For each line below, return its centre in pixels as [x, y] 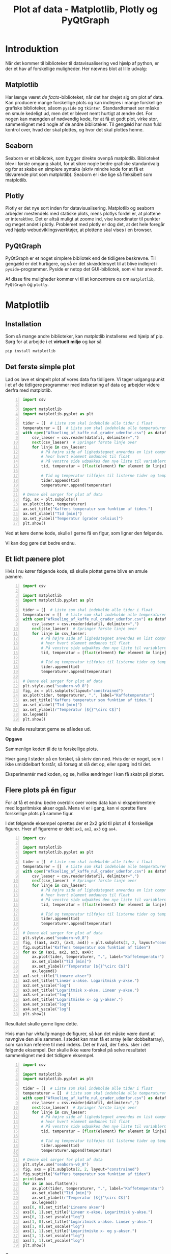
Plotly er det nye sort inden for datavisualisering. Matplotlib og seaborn [80, 208]
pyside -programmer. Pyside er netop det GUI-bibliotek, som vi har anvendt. [84, 269]
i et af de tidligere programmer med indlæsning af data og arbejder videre [83, 385]
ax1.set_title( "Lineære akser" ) [57, 976]
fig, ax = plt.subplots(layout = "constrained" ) [73, 691]
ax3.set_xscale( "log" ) [47, 995]
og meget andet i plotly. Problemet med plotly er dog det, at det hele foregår [85, 225]
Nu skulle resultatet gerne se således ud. [48, 729]
